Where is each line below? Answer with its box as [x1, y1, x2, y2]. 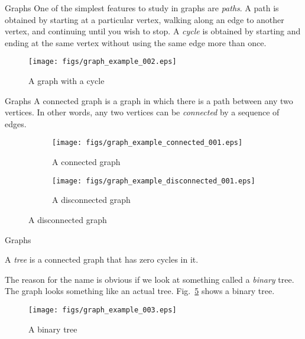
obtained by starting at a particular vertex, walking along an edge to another [5, 13, 284, 25]
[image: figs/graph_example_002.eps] [28, 57, 177, 66]
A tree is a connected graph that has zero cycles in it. [5, 253, 199, 266]
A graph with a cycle [28, 75, 105, 87]
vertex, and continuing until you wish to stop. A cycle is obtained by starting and [5, 25, 301, 37]
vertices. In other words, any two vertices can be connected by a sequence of [5, 106, 280, 118]
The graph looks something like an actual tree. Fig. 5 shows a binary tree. [5, 285, 275, 297]
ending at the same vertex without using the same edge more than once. [5, 36, 267, 49]
